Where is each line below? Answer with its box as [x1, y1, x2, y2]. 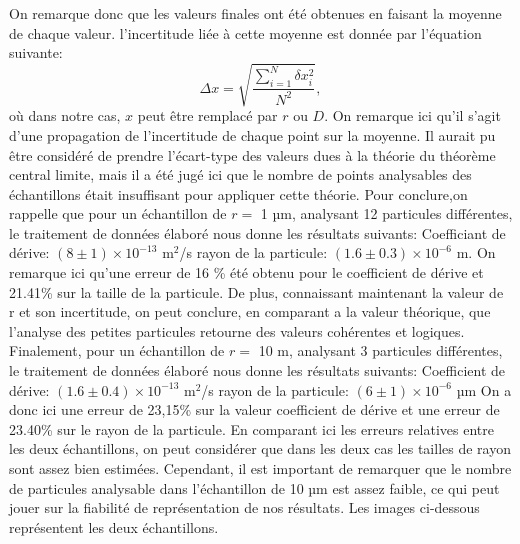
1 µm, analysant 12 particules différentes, [260, 203, 513, 224]
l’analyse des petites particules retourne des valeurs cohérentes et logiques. [9, 320, 465, 341]
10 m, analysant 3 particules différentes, [258, 340, 503, 361]
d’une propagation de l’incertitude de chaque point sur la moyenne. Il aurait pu [9, 124, 496, 145]
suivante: [9, 42, 63, 63]
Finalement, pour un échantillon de [9, 340, 225, 361]
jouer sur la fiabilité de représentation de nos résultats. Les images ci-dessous [9, 497, 480, 518]
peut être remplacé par [137, 105, 278, 126]
